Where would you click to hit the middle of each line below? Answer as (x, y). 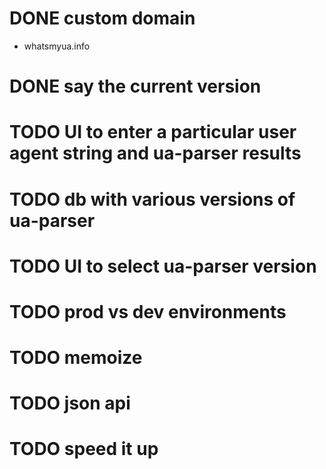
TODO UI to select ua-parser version (163, 266)
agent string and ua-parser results (155, 153)
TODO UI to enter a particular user (153, 132)
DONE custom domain (102, 18)
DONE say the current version (135, 86)
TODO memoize (76, 358)
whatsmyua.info (57, 46)
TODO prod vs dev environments (148, 311)
